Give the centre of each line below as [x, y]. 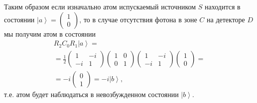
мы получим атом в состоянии [50, 33]
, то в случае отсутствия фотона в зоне [138, 19]
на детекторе [226, 19]
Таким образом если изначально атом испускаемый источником [100, 6]
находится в [223, 6]
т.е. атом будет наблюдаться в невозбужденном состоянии [91, 94]
